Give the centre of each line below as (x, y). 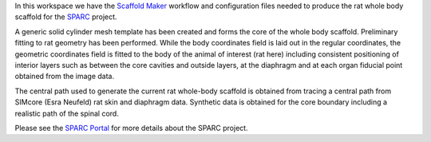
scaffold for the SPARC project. (66, 17)
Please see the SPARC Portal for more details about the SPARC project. (131, 128)
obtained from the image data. (65, 77)
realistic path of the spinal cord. (67, 113)
